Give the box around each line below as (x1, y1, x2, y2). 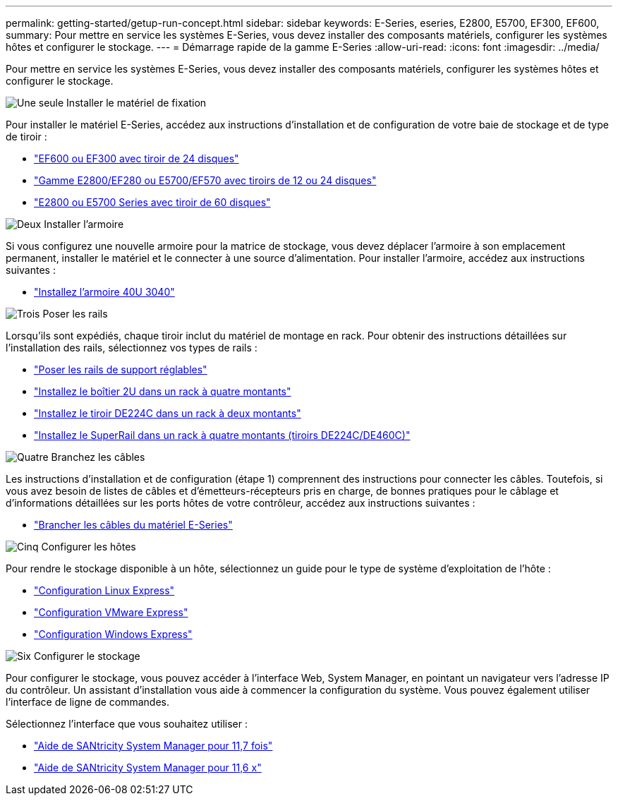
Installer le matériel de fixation (66, 97, 207, 109)
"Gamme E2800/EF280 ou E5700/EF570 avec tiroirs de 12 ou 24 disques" (34, 174, 377, 186)
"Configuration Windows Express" (34, 628, 193, 640)
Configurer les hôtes (41, 541, 136, 553)
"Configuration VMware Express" (34, 606, 188, 618)
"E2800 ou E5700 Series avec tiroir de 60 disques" (34, 196, 271, 208)
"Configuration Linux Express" (34, 584, 175, 596)
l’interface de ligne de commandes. (6, 696, 170, 708)
